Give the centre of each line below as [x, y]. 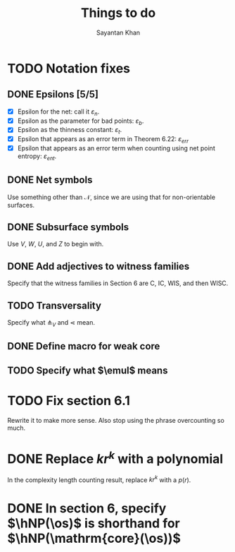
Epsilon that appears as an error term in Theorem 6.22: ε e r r [103, 140]
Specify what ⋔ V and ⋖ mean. [51, 323]
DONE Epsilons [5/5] [53, 94]
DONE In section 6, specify [87, 508]
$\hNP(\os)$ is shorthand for [94, 523]
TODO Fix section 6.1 [69, 401]
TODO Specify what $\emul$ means [88, 370]
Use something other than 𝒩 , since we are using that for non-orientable [112, 197]
